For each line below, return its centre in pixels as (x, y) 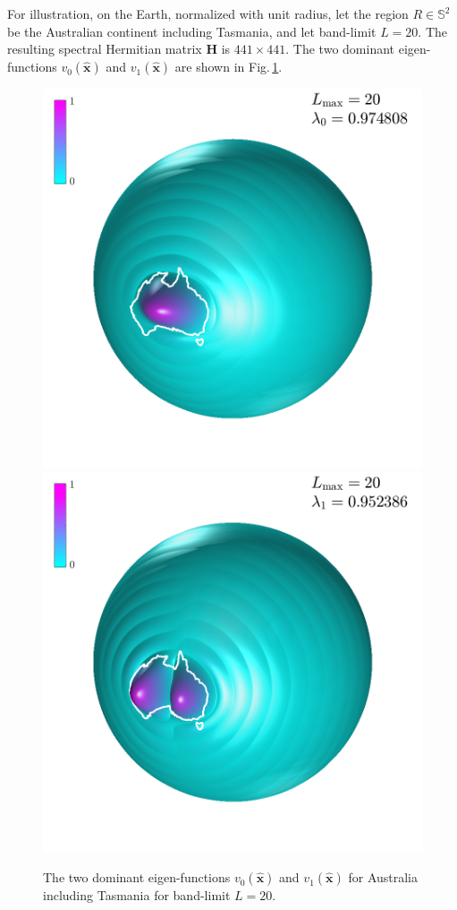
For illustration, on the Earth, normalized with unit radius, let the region (208, 13)
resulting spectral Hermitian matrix (105, 49)
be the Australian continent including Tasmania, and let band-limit (192, 31)
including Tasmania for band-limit (137, 894)
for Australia (383, 876)
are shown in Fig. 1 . (228, 66)
